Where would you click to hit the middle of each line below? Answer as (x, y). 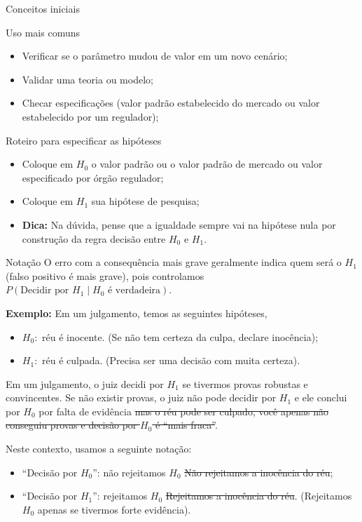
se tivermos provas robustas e (245, 383)
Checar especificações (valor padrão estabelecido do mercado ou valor (171, 103)
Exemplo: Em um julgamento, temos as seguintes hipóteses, (137, 313)
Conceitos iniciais (43, 8)
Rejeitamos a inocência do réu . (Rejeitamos (259, 496)
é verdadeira (134, 291)
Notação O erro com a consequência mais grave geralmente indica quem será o (174, 262)
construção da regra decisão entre (94, 238)
